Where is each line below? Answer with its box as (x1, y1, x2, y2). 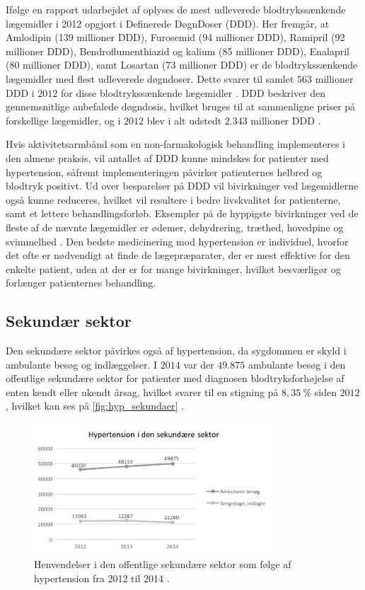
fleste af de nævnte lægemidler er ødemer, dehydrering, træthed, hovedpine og (6, 219, 344, 234)
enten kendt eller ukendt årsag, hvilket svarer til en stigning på (6, 384, 279, 399)
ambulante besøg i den (248, 357, 346, 371)
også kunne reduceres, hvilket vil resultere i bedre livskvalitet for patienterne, (6, 192, 341, 207)
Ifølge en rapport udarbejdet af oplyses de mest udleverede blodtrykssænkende (6, 2, 346, 16)
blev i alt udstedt (146, 112, 222, 127)
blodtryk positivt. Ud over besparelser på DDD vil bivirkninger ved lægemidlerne (6, 178, 359, 193)
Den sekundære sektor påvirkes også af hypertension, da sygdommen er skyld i (6, 343, 347, 358)
